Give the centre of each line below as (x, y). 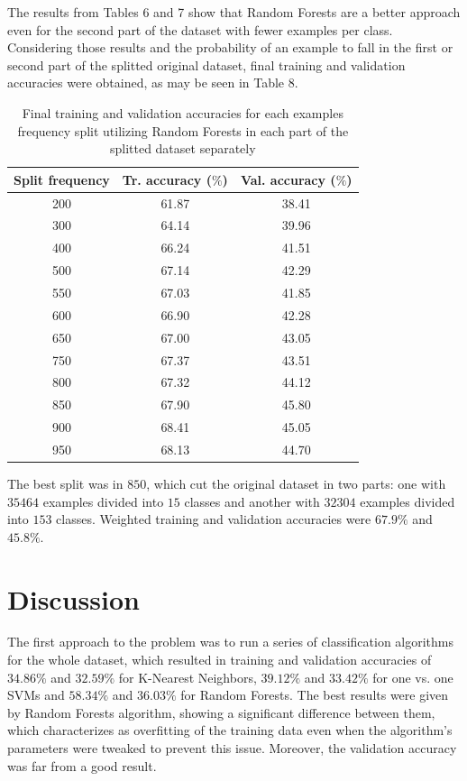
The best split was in (65, 483)
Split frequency (62, 179)
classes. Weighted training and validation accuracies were (214, 519)
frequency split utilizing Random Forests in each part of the (183, 130)
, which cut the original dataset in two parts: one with (296, 483)
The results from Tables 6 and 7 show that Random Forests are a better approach (234, 12)
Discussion (73, 598)
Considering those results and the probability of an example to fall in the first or (230, 47)
